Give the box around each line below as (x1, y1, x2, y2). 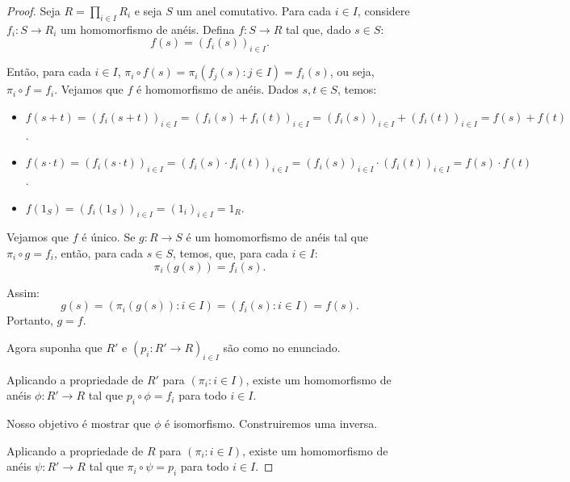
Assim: (6, 283, 40, 300)
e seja (134, 2, 162, 19)
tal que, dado (285, 20, 351, 37)
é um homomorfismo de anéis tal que (186, 228, 368, 245)
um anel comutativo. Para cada (176, 2, 332, 19)
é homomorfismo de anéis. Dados (136, 81, 299, 98)
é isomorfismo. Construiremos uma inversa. (165, 414, 378, 431)
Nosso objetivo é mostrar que (6, 414, 151, 431)
